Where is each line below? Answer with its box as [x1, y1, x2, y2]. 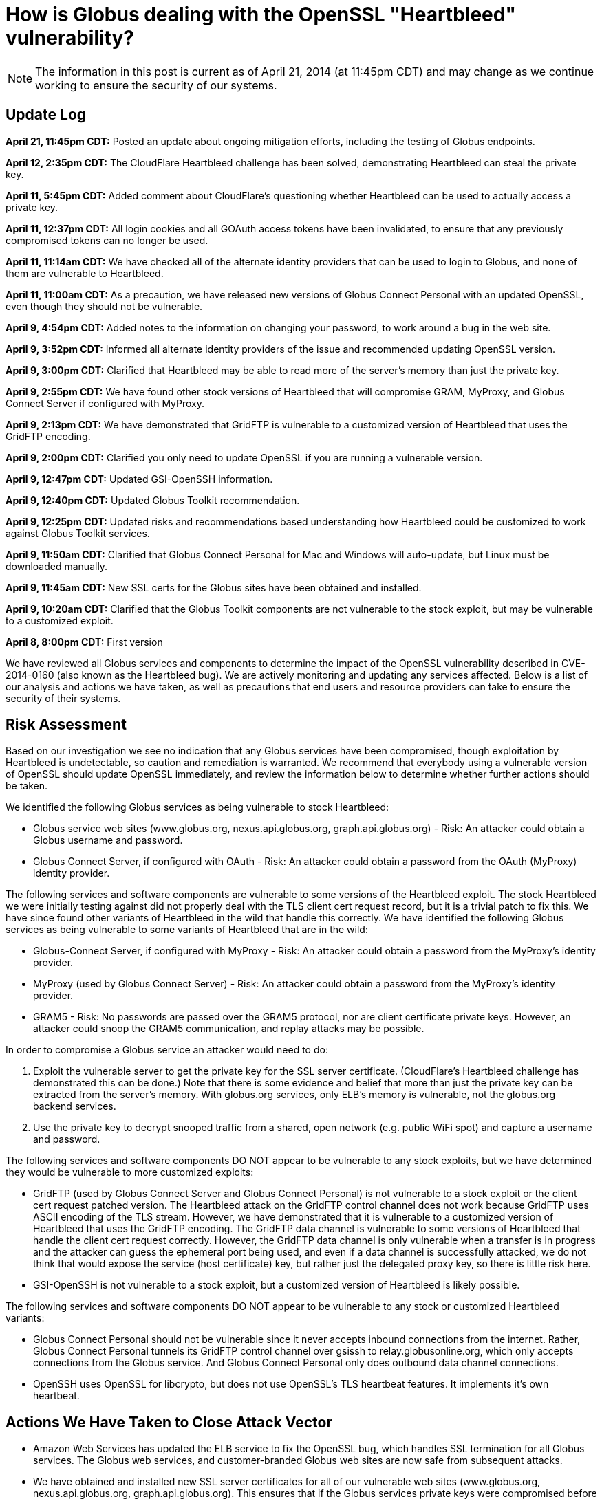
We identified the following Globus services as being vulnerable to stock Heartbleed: [6, 801, 389, 813]
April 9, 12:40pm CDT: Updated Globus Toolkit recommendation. [6, 494, 300, 506]
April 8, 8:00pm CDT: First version [6, 635, 163, 648]
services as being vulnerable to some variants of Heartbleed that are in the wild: [6, 923, 368, 936]
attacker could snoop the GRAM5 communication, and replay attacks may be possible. [33, 1022, 424, 1035]
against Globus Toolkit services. [6, 527, 150, 539]
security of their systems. [6, 692, 121, 704]
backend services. [33, 1100, 116, 1113]
